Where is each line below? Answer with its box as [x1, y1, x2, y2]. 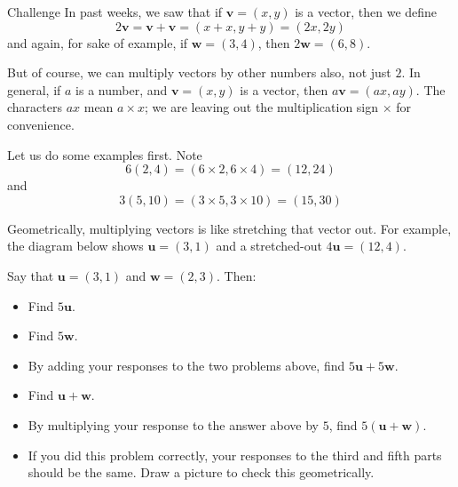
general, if [7, 80, 61, 99]
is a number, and [75, 80, 168, 99]
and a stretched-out [216, 236, 322, 255]
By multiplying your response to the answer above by [28, 415, 320, 434]
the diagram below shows [7, 236, 144, 255]
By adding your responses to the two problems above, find [28, 355, 345, 374]
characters [7, 98, 62, 116]
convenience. [7, 115, 75, 133]
